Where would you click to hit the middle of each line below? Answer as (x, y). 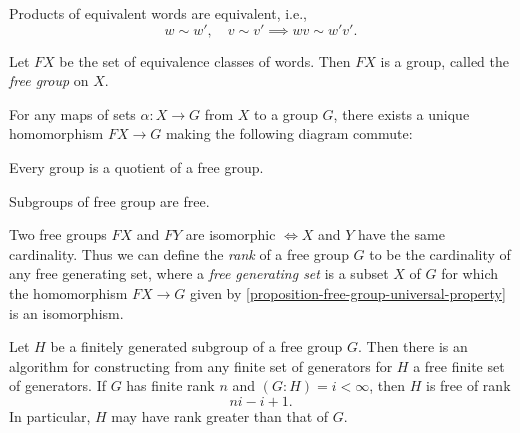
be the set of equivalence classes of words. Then (205, 60)
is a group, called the (445, 60)
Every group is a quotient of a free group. (136, 166)
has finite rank (170, 385)
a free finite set (459, 365)
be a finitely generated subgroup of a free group (196, 346)
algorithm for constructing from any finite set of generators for (201, 365)
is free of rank (468, 385)
